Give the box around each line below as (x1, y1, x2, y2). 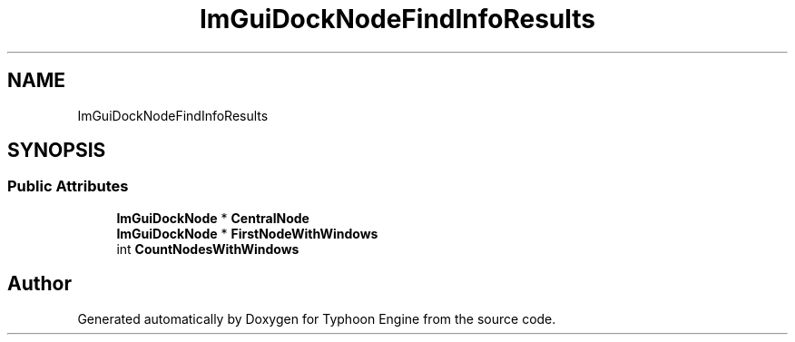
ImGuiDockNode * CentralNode (116, 210, 309, 226)
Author (7, 272, 72, 296)
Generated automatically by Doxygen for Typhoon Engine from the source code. (77, 310, 556, 327)
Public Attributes (7, 177, 129, 196)
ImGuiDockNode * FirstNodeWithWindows (116, 225, 378, 241)
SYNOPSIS (7, 139, 106, 162)
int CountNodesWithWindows (116, 240, 299, 257)
